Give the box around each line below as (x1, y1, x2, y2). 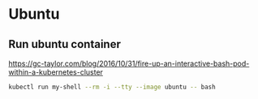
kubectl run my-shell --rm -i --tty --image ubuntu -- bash (8, 83, 217, 91)
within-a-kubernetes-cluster (8, 67, 104, 77)
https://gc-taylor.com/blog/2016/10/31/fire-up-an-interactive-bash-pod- (8, 58, 250, 68)
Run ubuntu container (8, 37, 122, 51)
